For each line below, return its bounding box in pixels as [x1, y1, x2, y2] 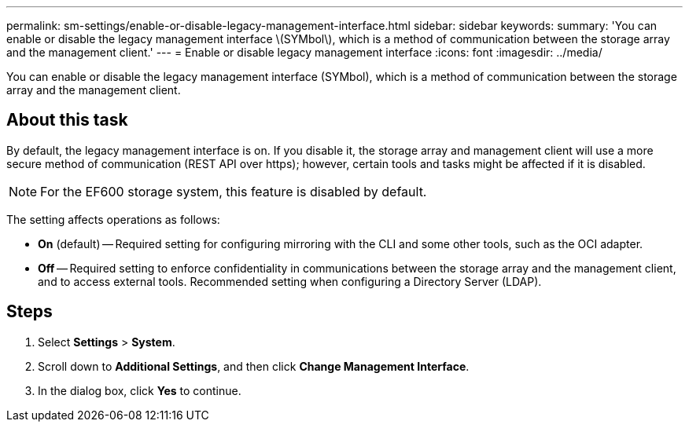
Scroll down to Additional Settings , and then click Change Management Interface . [38, 359, 470, 373]
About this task [6, 110, 128, 130]
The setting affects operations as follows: [6, 212, 220, 226]
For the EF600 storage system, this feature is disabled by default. [40, 183, 427, 199]
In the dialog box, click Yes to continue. [38, 383, 241, 397]
